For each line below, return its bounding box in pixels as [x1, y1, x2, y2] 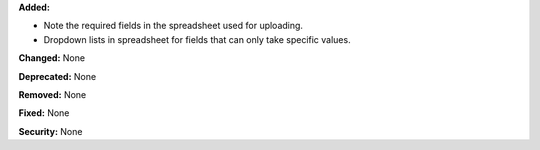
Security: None [18, 125, 83, 137]
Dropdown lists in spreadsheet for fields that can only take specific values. [43, 33, 351, 45]
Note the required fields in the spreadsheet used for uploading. [43, 20, 304, 32]
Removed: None [18, 88, 87, 100]
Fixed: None [18, 107, 70, 119]
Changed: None [18, 52, 85, 64]
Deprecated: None [18, 70, 97, 82]
